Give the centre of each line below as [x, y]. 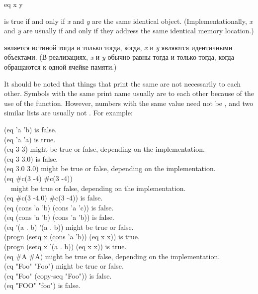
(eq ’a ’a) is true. [30, 139]
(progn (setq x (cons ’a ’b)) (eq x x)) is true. [72, 237]
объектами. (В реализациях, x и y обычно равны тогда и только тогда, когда [119, 57]
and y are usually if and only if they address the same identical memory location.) [129, 31]
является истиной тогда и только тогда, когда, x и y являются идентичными [118, 47]
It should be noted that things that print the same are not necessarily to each [123, 83]
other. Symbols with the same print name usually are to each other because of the [129, 93]
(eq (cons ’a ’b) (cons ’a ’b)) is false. [59, 217]
